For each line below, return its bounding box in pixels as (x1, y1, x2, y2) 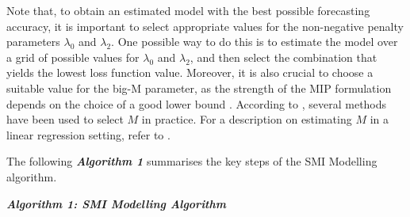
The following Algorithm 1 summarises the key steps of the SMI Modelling (6, 153, 377, 169)
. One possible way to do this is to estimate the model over (111, 33, 398, 50)
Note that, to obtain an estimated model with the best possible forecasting (6, 2, 370, 18)
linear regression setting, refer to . (6, 126, 171, 143)
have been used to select (6, 111, 124, 128)
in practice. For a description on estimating (141, 111, 352, 128)
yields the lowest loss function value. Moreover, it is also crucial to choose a (6, 64, 374, 81)
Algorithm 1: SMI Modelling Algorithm (6, 195, 227, 211)
